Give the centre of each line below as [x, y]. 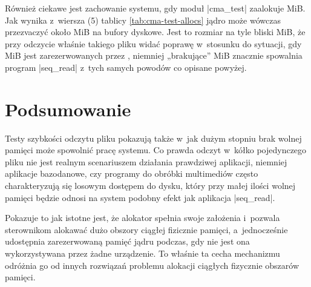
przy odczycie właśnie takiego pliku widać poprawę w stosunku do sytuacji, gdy [153, 43]
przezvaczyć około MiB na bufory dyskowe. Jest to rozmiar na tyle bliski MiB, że [155, 32]
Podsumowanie [68, 109]
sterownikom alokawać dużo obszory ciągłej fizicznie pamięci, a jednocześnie [146, 229]
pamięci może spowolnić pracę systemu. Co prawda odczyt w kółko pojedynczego [156, 150]
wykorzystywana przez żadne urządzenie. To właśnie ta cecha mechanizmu [142, 253]
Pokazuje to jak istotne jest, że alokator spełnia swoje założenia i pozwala [142, 218]
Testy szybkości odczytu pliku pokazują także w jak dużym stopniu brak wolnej [153, 138]
